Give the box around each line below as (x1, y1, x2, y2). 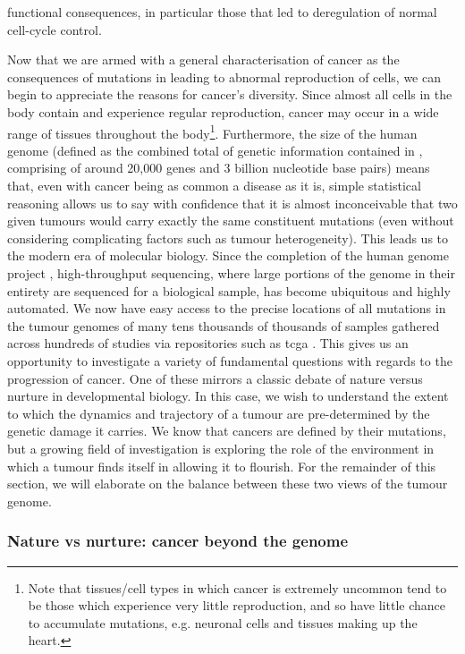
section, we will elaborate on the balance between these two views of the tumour (7, 474, 448, 493)
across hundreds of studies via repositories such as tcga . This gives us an (7, 334, 409, 352)
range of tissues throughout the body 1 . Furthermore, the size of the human (7, 121, 418, 142)
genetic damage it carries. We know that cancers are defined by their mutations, (7, 421, 446, 440)
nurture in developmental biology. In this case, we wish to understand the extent (7, 386, 449, 405)
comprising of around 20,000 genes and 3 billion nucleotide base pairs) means (7, 158, 430, 177)
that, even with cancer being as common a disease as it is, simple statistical (7, 176, 421, 194)
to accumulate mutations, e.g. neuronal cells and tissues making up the (28, 613, 418, 632)
